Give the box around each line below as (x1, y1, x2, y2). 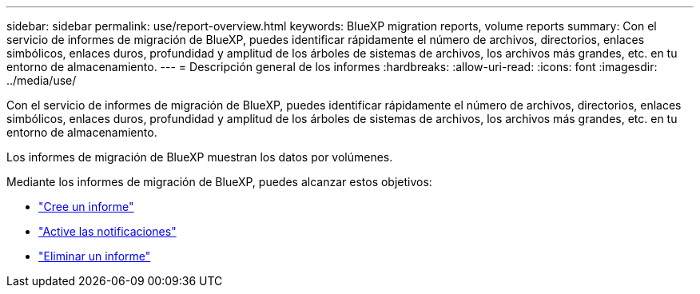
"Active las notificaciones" (38, 224, 177, 238)
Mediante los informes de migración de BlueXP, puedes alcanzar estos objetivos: (6, 175, 432, 189)
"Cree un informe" (38, 200, 134, 213)
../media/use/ (6, 73, 77, 87)
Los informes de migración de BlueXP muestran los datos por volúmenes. (6, 150, 393, 164)
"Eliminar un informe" (38, 249, 151, 263)
